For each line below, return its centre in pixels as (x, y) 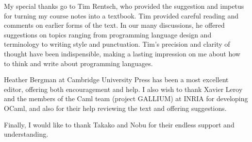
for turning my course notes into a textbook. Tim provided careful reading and (121, 15)
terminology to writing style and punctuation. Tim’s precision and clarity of (117, 44)
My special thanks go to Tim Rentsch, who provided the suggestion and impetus (124, 6)
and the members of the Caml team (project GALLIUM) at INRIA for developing (126, 98)
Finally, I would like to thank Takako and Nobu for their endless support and (119, 124)
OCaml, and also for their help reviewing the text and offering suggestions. (115, 108)
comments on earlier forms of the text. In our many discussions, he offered (114, 25)
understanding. (26, 134)
